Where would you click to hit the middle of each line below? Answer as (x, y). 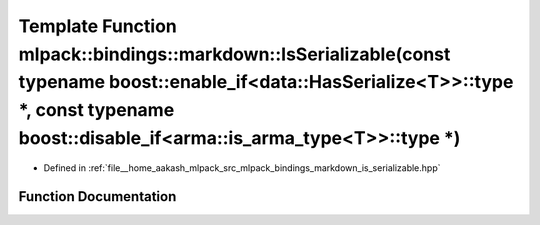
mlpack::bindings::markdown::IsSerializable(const (234, 54)
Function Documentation (97, 196)
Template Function (97, 26)
